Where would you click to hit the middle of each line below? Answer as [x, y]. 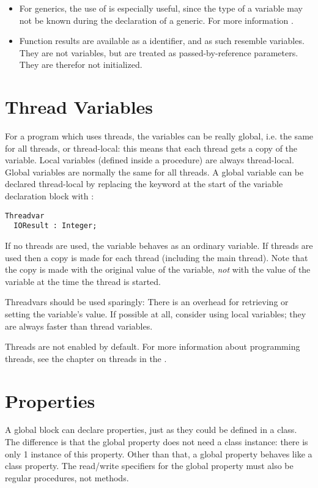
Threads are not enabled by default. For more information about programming [153, 346]
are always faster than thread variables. [79, 326]
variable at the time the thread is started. [83, 281]
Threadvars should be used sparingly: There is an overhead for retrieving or [147, 302]
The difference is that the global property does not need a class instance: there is [157, 442]
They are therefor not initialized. [81, 65]
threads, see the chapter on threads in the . [86, 358]
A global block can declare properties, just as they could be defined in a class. [151, 430]
